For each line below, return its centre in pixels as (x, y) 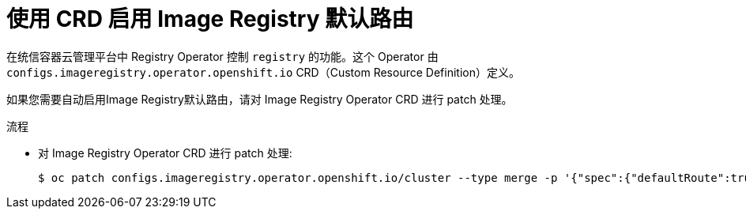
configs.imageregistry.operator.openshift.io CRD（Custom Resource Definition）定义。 (263, 72)
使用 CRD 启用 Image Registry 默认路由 (210, 19)
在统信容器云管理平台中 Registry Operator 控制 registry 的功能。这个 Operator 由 (222, 56)
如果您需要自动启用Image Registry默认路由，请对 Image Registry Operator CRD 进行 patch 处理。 (260, 99)
